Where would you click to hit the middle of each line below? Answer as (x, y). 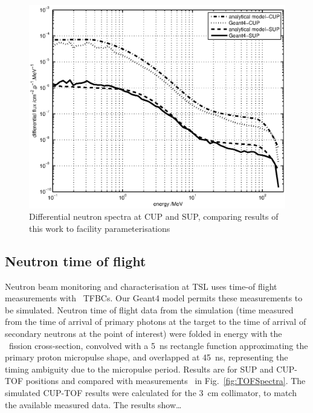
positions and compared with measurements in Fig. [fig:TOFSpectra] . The (166, 381)
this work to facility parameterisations (100, 228)
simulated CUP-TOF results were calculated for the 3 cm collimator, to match (151, 392)
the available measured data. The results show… (93, 404)
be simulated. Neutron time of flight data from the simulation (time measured (149, 309)
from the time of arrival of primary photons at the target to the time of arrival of (156, 322)
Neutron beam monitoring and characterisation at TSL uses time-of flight (141, 286)
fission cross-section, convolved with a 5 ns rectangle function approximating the (158, 345)
